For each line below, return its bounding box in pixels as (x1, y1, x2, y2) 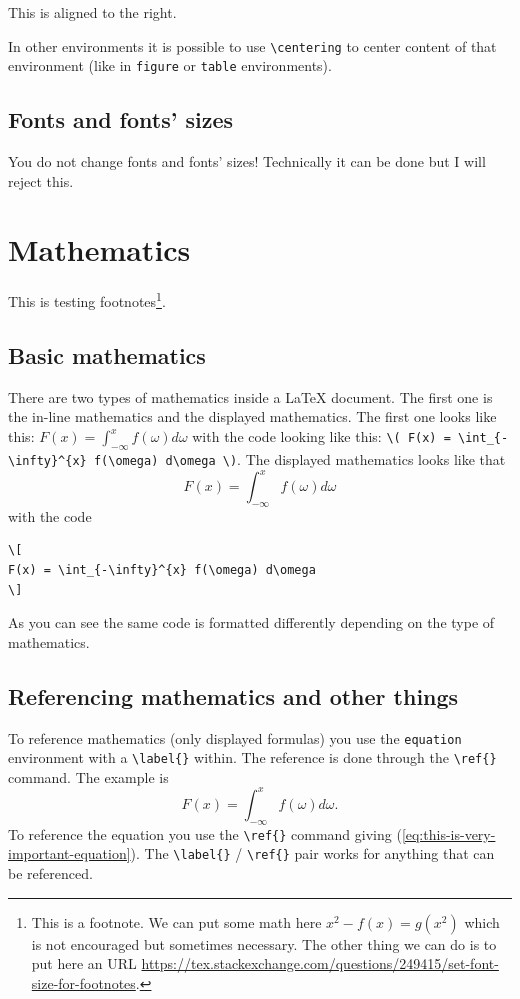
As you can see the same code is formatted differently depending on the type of (8, 612, 495, 633)
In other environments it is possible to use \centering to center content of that (8, 35, 497, 56)
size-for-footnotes (31, 972, 136, 993)
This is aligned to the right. (8, 2, 177, 22)
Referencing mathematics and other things (8, 680, 459, 711)
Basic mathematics (8, 340, 206, 371)
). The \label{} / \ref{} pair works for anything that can (130, 843, 495, 864)
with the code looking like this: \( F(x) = (192, 426, 451, 447)
